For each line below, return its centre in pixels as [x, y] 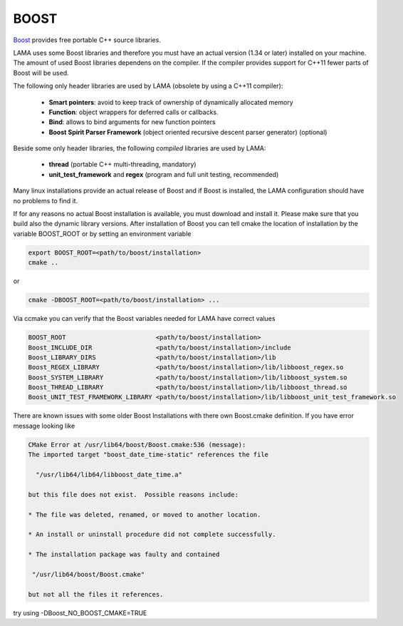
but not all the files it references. [96, 594]
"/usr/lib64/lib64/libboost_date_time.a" [109, 474]
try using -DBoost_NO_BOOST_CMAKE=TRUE [80, 612]
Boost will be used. [41, 73]
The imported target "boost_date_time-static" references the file [148, 455]
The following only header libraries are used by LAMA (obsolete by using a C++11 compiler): [148, 86]
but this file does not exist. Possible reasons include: [133, 494]
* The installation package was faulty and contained [124, 555]
